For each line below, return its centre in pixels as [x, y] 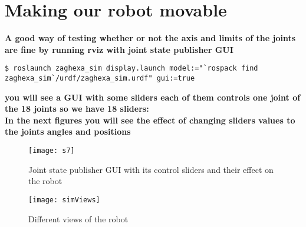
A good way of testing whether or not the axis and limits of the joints [150, 38]
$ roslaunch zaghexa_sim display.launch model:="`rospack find [131, 69]
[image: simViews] [64, 200]
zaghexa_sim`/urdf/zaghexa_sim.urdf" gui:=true [100, 78]
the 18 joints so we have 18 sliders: [77, 109]
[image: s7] [52, 151]
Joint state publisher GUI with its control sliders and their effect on [151, 169]
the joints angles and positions [68, 131]
